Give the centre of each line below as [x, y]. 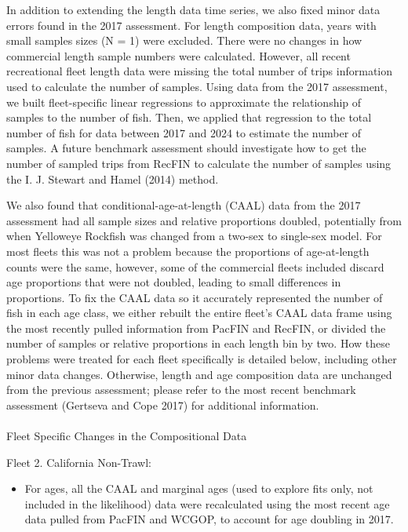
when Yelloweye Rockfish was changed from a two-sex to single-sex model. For [194, 236]
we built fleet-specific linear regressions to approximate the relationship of [184, 102]
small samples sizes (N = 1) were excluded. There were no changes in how [184, 40]
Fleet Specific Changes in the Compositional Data [127, 436]
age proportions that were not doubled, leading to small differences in [174, 282]
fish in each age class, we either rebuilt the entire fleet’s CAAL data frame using [199, 313]
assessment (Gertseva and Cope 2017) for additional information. [163, 404]
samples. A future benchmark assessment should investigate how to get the [186, 148]
